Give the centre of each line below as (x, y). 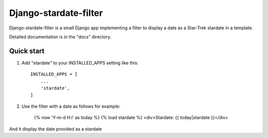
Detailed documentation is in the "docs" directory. (60, 37)
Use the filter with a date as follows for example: (71, 106)
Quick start (27, 51)
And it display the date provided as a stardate (56, 129)
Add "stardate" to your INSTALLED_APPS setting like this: (80, 63)
